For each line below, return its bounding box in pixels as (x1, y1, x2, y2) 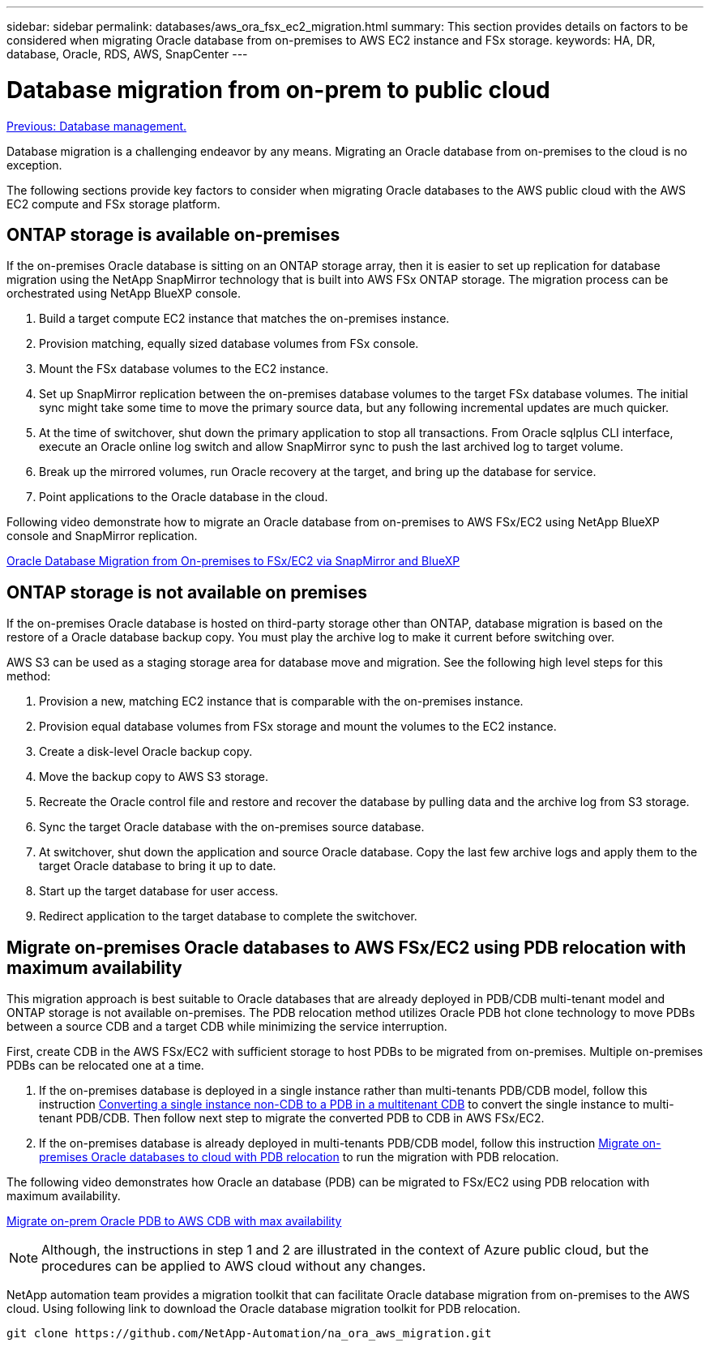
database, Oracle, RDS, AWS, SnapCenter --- (6, 47, 248, 61)
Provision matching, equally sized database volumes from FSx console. (39, 337, 419, 351)
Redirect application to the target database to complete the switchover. (39, 909, 417, 924)
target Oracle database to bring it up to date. (39, 859, 276, 873)
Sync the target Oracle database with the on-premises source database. (39, 820, 425, 834)
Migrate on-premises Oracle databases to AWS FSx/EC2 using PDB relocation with (6, 937, 686, 958)
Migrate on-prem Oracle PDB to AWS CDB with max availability (6, 1214, 342, 1229)
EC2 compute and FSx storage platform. (6, 196, 220, 211)
